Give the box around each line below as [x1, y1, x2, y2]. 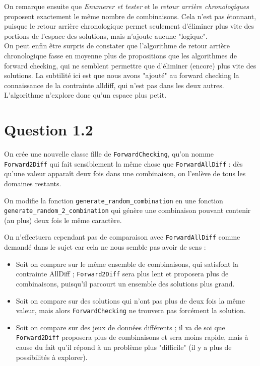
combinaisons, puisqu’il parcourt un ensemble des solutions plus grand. [16, 278, 235, 288]
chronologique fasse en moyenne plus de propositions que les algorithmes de [4, 50, 237, 60]
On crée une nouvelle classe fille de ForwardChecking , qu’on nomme [4, 149, 214, 159]
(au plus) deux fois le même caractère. [4, 214, 122, 225]
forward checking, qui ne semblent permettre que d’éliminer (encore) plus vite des [4, 60, 256, 70]
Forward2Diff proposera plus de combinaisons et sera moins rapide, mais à [16, 332, 248, 342]
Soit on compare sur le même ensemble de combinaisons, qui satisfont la [16, 258, 238, 269]
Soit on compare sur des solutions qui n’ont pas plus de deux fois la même [16, 295, 245, 306]
